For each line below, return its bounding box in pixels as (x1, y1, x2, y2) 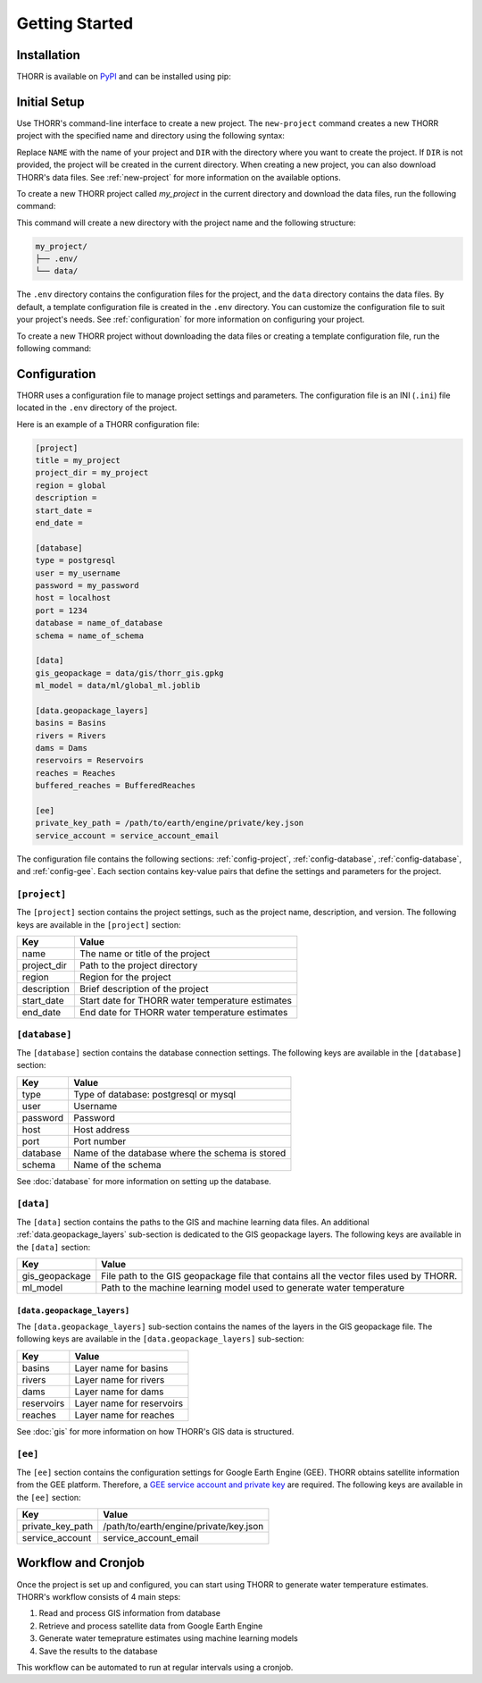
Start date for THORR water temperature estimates (79, 995, 292, 1007)
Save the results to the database (38, 1645, 158, 1656)
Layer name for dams (74, 1385, 164, 1398)
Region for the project (79, 971, 171, 983)
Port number (72, 1135, 127, 1148)
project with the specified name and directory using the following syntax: (16, 130, 286, 141)
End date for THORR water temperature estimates (79, 1006, 288, 1019)
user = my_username (35, 568, 120, 578)
